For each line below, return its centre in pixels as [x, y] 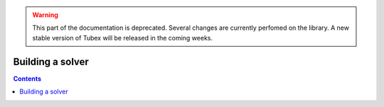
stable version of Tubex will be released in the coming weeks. [123, 38]
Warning [45, 15]
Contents [27, 79]
